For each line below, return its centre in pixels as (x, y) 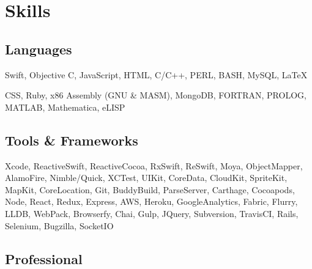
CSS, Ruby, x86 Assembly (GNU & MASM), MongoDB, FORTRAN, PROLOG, (156, 95)
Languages (39, 49)
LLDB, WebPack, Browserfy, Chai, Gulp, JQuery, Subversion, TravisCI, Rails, (152, 213)
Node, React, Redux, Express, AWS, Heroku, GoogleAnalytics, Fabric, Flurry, (151, 201)
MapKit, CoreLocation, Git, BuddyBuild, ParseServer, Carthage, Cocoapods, (150, 189)
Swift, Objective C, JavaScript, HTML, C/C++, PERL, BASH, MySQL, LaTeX (156, 74)
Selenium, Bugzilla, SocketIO (59, 225)
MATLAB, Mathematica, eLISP (65, 107)
